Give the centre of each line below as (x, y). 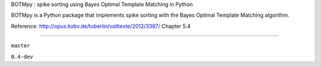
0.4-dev (22, 57)
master (21, 46)
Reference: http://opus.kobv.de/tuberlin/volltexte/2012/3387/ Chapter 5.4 (101, 26)
